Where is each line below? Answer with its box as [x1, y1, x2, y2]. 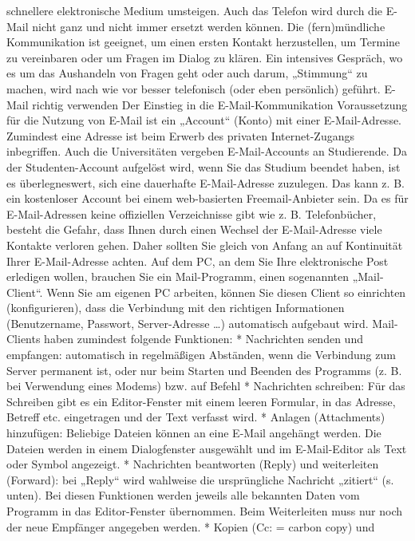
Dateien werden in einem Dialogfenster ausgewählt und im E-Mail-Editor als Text [6, 440, 407, 456]
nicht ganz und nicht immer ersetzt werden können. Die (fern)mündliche [32, 18, 385, 34]
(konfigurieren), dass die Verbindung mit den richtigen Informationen [6, 299, 345, 316]
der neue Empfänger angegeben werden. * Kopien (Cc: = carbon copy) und [6, 518, 375, 535]
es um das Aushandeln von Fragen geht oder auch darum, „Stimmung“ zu [6, 65, 368, 81]
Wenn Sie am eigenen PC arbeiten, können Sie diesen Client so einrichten [46, 283, 406, 300]
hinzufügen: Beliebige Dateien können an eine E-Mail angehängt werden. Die [6, 425, 381, 441]
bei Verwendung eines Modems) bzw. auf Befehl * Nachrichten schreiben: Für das [6, 377, 405, 394]
